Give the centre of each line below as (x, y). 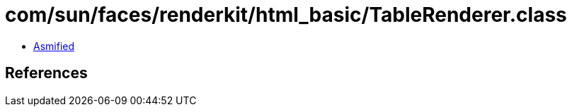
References (46, 73)
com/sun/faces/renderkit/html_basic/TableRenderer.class (286, 15)
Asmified (54, 46)
